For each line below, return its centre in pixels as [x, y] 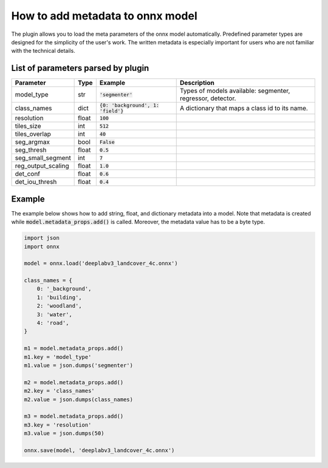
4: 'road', [53, 323]
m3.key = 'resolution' [58, 425]
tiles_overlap [33, 134]
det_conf [28, 174]
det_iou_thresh [36, 182]
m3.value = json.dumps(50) [64, 433]
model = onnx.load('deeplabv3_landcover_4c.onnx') [101, 263]
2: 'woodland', [59, 306]
